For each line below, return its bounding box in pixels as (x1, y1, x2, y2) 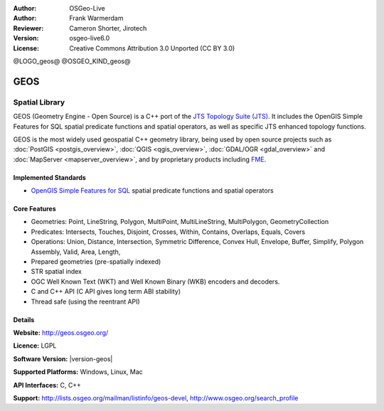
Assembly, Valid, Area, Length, (31, 247, 121, 256)
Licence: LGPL (13, 341, 57, 350)
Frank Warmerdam (69, 14, 124, 23)
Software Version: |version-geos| (13, 354, 113, 363)
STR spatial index (31, 267, 82, 276)
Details (13, 315, 35, 324)
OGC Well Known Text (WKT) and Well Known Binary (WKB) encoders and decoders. (31, 277, 280, 286)
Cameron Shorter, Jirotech (69, 23, 147, 32)
